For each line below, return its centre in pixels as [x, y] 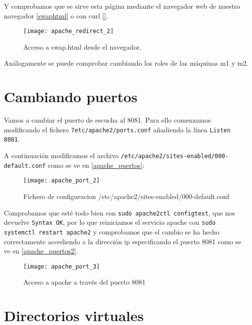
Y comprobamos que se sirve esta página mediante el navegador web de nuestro [122, 6]
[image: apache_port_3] [62, 266]
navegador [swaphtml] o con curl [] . [56, 15]
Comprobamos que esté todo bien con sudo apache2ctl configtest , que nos [120, 212]
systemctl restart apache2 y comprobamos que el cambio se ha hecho [112, 231]
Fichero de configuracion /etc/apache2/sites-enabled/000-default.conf [126, 196]
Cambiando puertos [71, 97]
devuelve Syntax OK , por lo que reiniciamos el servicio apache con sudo [110, 222]
